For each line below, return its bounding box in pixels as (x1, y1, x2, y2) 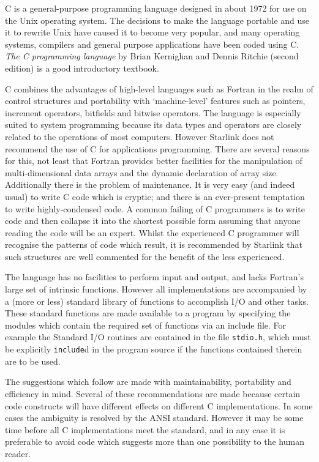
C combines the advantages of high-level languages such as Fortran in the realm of (5, 82, 313, 95)
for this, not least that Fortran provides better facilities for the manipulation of (5, 154, 302, 167)
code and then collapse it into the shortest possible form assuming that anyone (5, 214, 301, 227)
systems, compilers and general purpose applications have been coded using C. (5, 37, 299, 50)
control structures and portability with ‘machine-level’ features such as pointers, (5, 94, 306, 107)
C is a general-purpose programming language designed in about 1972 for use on (5, 2, 307, 14)
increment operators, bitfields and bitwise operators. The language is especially (5, 106, 301, 119)
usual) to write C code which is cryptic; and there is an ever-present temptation (5, 190, 305, 203)
